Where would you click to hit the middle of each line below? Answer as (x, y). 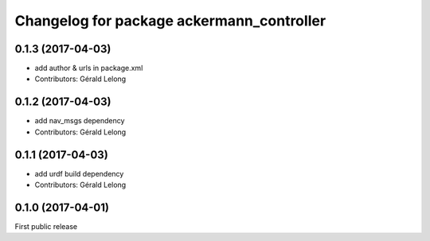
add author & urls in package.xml (89, 68)
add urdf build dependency (79, 173)
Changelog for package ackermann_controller (170, 21)
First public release (46, 226)
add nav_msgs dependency (80, 121)
